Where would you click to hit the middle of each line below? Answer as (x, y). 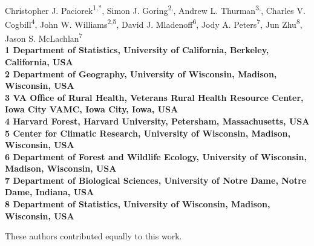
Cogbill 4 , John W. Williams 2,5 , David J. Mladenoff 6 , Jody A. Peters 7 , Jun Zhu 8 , (154, 23)
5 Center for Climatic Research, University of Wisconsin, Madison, (148, 133)
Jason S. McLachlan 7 (44, 37)
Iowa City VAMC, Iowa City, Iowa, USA (92, 109)
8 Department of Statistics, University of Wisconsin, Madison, (138, 204)
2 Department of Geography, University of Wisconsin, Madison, (141, 73)
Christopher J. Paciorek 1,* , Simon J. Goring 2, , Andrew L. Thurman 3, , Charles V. (155, 9)
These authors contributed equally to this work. (93, 236)
